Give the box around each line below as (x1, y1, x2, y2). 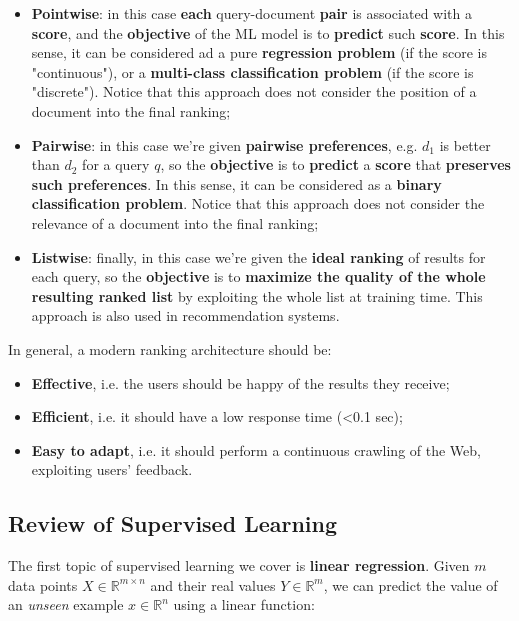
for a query (82, 154, 150, 175)
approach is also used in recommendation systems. (31, 305, 340, 326)
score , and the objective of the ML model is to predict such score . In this (31, 22, 505, 43)
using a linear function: (173, 594, 315, 615)
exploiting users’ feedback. (31, 459, 193, 480)
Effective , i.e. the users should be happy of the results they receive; (31, 372, 450, 393)
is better (439, 134, 491, 155)
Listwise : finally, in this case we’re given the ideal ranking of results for (31, 246, 486, 267)
